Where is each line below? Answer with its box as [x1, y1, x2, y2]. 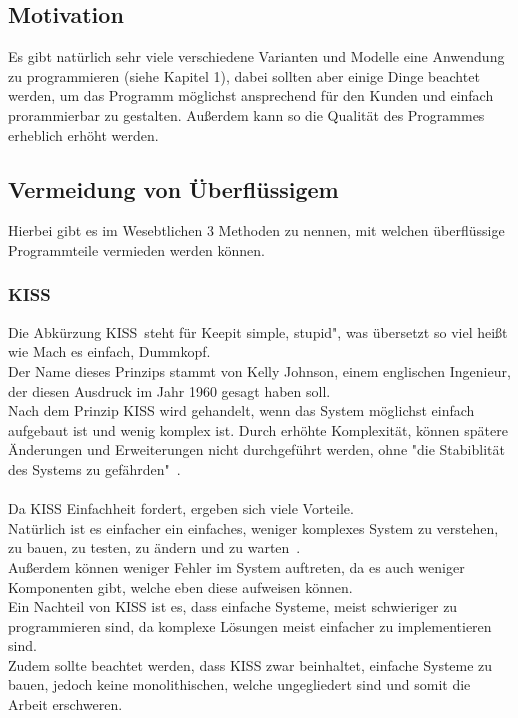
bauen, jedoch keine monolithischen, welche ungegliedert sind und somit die [8, 674, 471, 695]
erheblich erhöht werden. [8, 124, 159, 145]
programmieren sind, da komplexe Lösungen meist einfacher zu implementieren [8, 615, 492, 636]
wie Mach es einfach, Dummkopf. [8, 341, 211, 362]
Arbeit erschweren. [8, 694, 123, 715]
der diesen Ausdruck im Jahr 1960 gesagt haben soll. [8, 380, 331, 401]
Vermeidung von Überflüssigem [8, 173, 339, 204]
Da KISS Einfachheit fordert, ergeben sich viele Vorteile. [8, 498, 354, 519]
